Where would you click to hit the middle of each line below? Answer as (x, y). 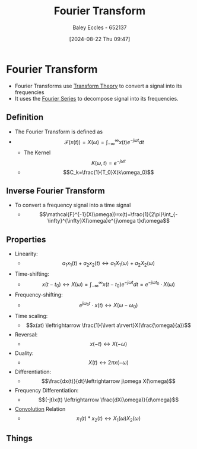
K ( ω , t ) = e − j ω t (108, 162)
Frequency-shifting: (39, 295)
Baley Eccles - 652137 (100, 27)
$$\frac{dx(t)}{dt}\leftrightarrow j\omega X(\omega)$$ (109, 381)
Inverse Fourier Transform (55, 191)
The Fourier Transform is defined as (58, 132)
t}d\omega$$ (153, 221)
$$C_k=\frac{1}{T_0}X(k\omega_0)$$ (109, 172)
